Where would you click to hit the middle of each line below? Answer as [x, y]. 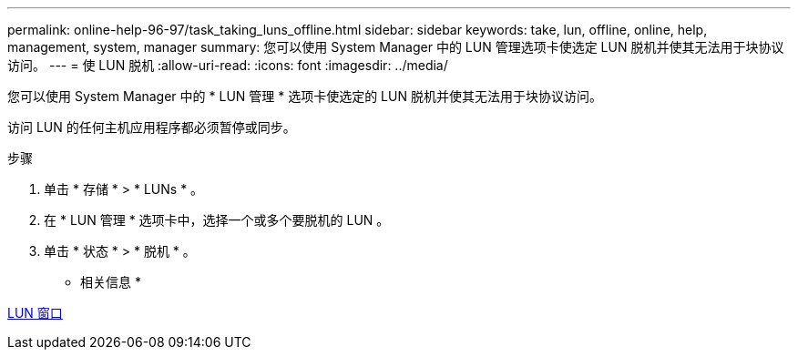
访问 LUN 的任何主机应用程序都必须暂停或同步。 [152, 127]
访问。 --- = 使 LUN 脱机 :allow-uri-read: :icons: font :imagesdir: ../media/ [228, 65]
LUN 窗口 [35, 313]
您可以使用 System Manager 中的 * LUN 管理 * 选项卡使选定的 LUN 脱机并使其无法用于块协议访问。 [305, 96]
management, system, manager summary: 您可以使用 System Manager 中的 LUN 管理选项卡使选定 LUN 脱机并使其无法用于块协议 [396, 47]
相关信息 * [111, 282]
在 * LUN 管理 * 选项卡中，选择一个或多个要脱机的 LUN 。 [217, 220]
